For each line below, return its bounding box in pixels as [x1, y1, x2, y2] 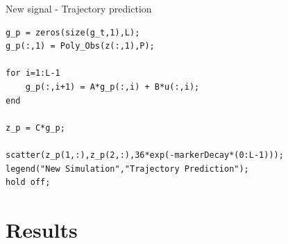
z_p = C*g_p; [6, 122, 65, 133]
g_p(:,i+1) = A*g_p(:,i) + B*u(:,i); [25, 81, 200, 92]
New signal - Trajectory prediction [6, 1, 152, 15]
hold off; [6, 177, 51, 188]
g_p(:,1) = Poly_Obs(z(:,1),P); [6, 41, 155, 51]
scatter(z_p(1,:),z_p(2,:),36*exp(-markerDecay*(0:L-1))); [6, 149, 284, 160]
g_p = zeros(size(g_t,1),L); [6, 27, 140, 38]
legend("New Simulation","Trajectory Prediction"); [6, 163, 249, 174]
